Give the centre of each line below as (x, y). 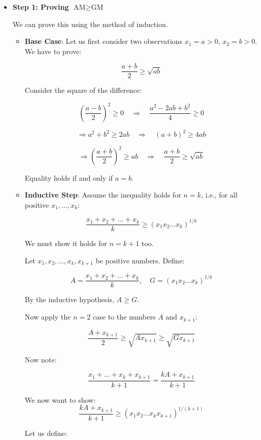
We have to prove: (53, 51)
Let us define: (46, 433)
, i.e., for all (219, 195)
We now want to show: (60, 399)
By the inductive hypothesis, (69, 299)
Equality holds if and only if (69, 177)
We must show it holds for (66, 243)
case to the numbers (124, 317)
